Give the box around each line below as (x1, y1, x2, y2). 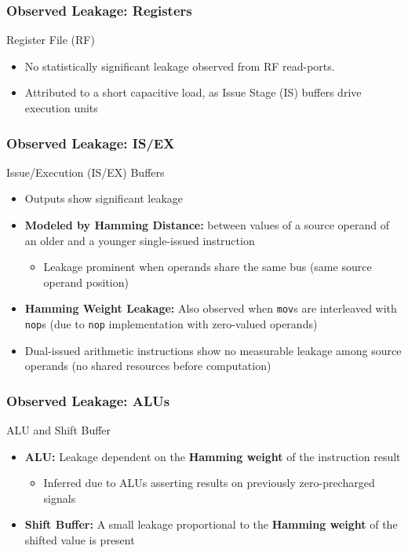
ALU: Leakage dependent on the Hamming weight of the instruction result (24, 448, 401, 464)
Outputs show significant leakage (24, 190, 184, 207)
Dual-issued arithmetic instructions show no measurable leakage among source (24, 342, 402, 358)
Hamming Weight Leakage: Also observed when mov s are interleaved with (24, 300, 397, 317)
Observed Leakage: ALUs (6, 390, 170, 410)
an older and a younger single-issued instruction (24, 232, 255, 248)
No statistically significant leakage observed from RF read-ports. (24, 57, 335, 74)
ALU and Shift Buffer (6, 422, 111, 438)
